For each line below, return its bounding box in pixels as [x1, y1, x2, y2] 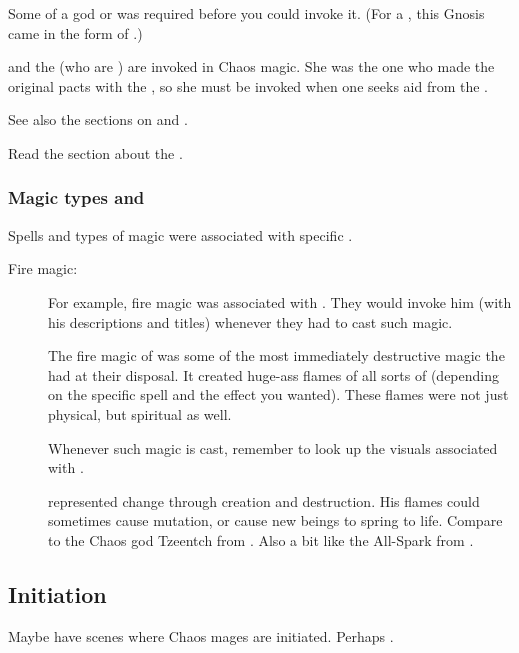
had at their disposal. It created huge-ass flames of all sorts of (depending [48, 364, 499, 385]
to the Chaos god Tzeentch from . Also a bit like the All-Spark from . [48, 529, 474, 550]
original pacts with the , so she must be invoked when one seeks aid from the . [8, 75, 488, 96]
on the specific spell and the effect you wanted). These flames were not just [48, 384, 509, 405]
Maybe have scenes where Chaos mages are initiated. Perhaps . [8, 625, 394, 646]
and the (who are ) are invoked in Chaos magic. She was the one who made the [8, 56, 495, 77]
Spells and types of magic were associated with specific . [8, 224, 353, 245]
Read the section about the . [8, 142, 183, 163]
